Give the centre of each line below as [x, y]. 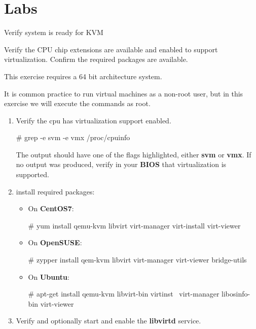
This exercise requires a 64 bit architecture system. [83, 76]
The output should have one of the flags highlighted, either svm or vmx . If [134, 154]
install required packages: [55, 191]
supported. [32, 174]
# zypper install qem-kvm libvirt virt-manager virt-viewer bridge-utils [137, 260]
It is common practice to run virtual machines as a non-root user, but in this [124, 93]
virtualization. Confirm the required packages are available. [96, 59]
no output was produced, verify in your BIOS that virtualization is [121, 164]
